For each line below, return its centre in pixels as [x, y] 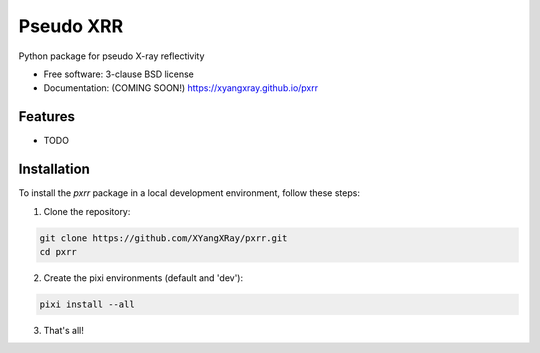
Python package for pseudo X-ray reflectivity [111, 56]
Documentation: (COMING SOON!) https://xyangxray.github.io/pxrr [181, 88]
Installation [54, 169]
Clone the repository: [87, 211]
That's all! [63, 330]
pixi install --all [87, 304]
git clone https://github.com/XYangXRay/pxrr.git [163, 238]
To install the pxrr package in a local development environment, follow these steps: [189, 193]
